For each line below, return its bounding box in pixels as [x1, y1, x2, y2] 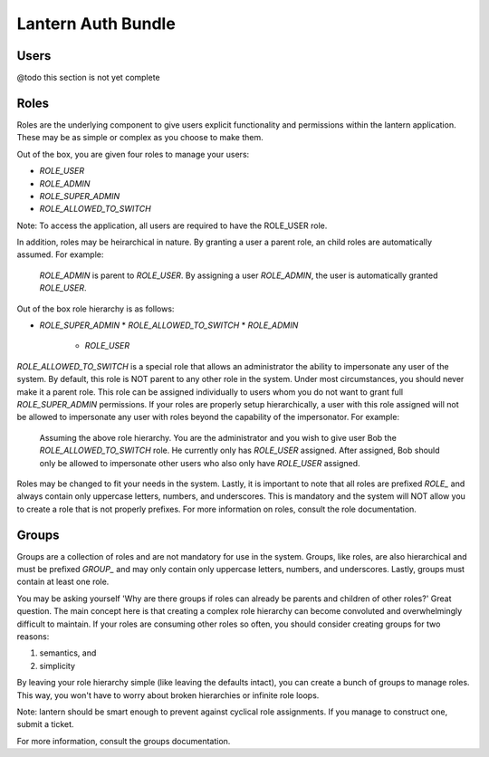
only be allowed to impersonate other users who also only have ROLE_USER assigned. [39, 457, 361, 468]
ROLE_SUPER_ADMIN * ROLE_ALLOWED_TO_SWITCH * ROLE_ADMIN [39, 320, 299, 331]
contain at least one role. [16, 576, 110, 588]
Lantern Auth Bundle [16, 14, 176, 34]
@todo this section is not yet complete [16, 72, 160, 83]
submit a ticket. [16, 719, 74, 730]
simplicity [39, 660, 76, 671]
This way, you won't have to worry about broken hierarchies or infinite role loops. [16, 689, 320, 701]
